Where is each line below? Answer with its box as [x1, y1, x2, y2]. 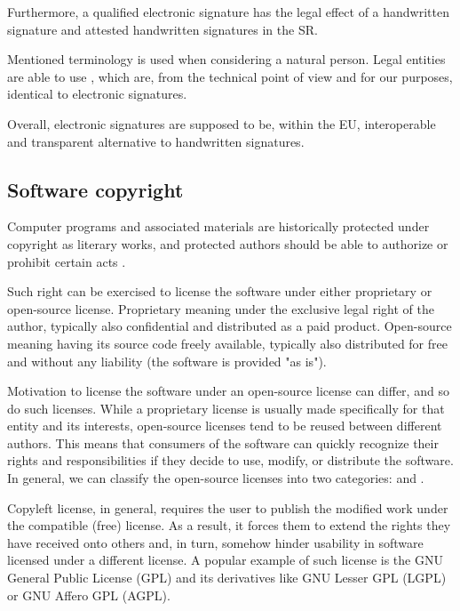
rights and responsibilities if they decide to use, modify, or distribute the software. [7, 451, 454, 470]
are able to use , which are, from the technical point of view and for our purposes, [7, 67, 453, 85]
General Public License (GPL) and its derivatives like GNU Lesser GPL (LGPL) [7, 568, 447, 587]
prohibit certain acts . [7, 252, 126, 270]
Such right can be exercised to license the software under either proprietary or [7, 282, 432, 301]
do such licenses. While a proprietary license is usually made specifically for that [7, 398, 445, 417]
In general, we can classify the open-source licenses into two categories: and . [7, 469, 424, 487]
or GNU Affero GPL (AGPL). [7, 585, 171, 604]
